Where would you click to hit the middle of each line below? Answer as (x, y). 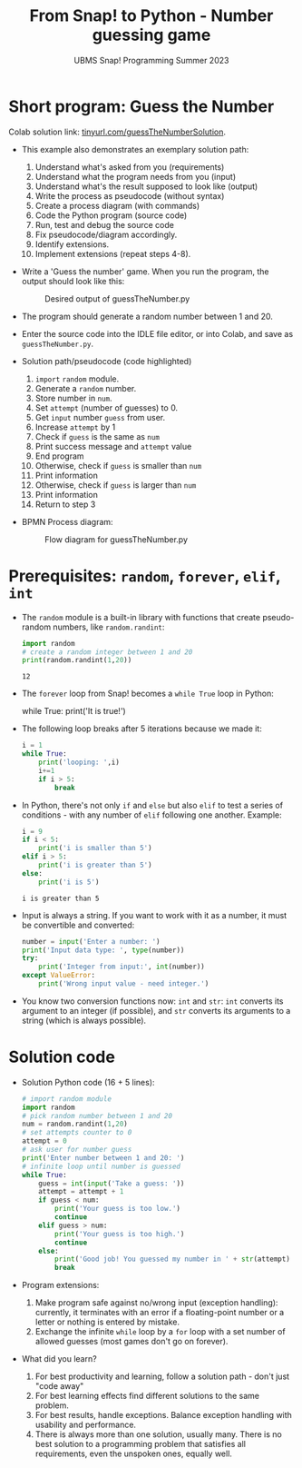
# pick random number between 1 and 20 (97, 1116)
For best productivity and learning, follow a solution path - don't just (162, 1376)
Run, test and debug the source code (104, 224)
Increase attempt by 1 (75, 427)
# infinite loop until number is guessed (101, 1166)
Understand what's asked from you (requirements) (130, 167)
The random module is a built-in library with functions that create (141, 617)
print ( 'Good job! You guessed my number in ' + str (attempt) (173, 1259)
